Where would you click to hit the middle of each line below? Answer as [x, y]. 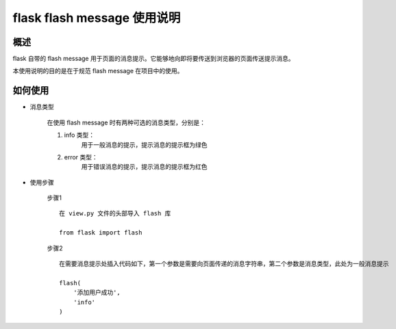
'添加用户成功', [97, 293]
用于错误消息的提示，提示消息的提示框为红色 [144, 167]
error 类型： [81, 157]
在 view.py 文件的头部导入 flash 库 [115, 213]
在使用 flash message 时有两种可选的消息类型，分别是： [126, 122]
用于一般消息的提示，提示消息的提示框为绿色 [144, 144]
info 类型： [79, 135]
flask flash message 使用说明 [97, 18]
